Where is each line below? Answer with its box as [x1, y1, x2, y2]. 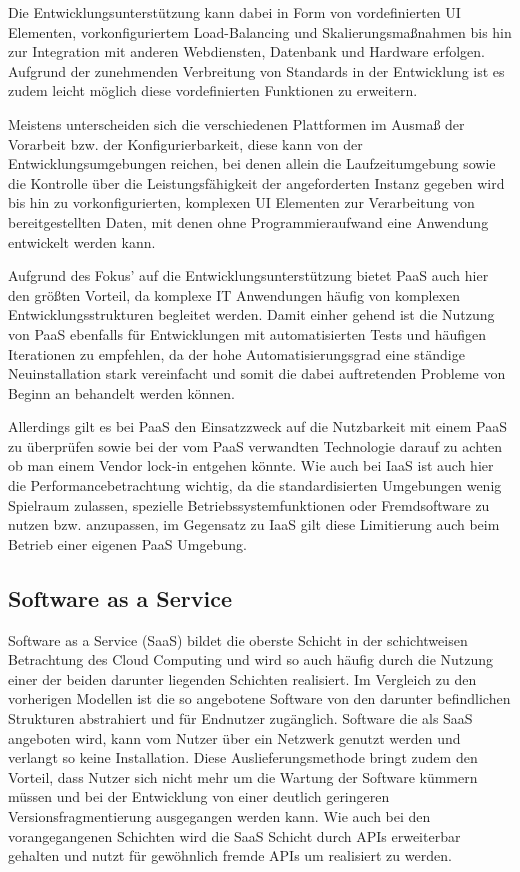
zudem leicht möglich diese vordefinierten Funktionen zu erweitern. [8, 80, 418, 101]
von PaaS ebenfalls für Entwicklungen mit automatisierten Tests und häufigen [8, 323, 486, 344]
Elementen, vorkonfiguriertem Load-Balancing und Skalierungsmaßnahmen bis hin [8, 21, 512, 42]
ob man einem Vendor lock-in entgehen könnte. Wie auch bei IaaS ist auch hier [8, 455, 494, 476]
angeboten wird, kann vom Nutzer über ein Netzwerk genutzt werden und [8, 727, 461, 748]
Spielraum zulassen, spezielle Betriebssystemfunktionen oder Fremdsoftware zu [8, 494, 490, 515]
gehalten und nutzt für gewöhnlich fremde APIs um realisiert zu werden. [8, 845, 452, 866]
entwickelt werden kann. [8, 231, 156, 252]
